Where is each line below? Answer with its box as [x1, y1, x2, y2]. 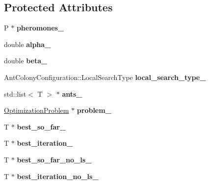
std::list [4, 88, 26, 99]
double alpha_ [4, 39, 51, 49]
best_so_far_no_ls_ [17, 154, 92, 164]
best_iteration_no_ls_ [17, 171, 99, 181]
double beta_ [4, 55, 48, 66]
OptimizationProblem [4, 105, 69, 115]
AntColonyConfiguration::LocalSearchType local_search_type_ [4, 72, 206, 82]
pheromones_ [16, 23, 64, 33]
